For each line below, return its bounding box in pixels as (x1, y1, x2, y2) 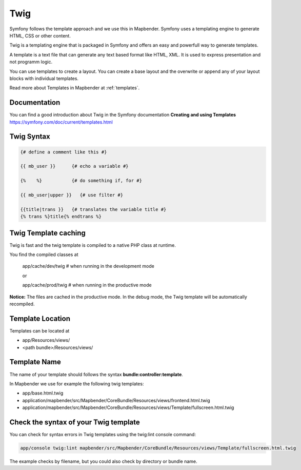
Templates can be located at (9, 327, 70, 334)
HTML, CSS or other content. (9, 32, 71, 38)
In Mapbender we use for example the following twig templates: (9, 380, 144, 387)
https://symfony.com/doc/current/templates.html (9, 119, 113, 125)
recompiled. (9, 301, 35, 307)
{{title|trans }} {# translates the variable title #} (20, 206, 167, 212)
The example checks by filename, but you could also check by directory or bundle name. (9, 458, 197, 464)
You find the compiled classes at (9, 251, 78, 258)
